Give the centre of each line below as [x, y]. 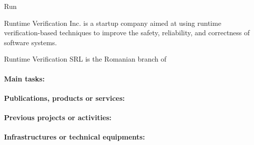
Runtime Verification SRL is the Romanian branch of [85, 59]
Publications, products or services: [64, 98]
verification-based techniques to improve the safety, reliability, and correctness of [127, 33]
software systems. [31, 42]
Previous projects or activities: [58, 117]
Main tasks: [24, 78]
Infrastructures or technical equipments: [74, 137]
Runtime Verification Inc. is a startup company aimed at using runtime [113, 23]
